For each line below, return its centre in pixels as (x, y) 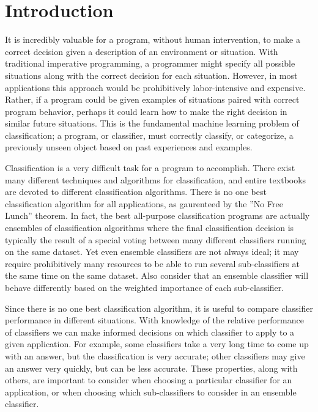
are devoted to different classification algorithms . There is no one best (136, 192)
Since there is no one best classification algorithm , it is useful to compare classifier (159, 308)
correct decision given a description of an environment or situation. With (142, 51)
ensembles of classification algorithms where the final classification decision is (150, 228)
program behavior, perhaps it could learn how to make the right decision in (146, 111)
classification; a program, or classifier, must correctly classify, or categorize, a (149, 135)
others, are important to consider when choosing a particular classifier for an (149, 380)
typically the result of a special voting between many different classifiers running (156, 239)
